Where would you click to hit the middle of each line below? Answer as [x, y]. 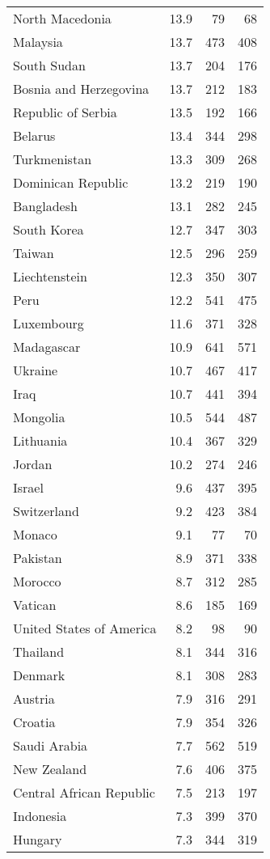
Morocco [37, 581]
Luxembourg [49, 323]
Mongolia [39, 417]
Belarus [34, 135]
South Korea [49, 229]
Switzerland [46, 511]
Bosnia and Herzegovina [81, 89]
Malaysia [38, 42]
